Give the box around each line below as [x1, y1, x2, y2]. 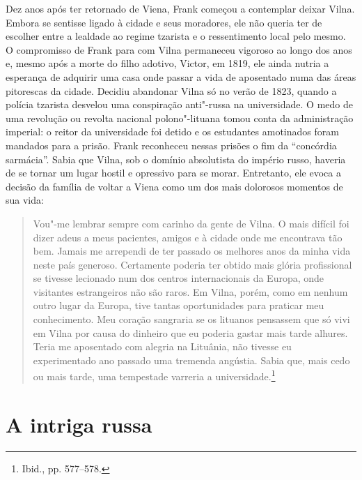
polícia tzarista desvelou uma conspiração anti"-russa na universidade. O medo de [6, 97, 353, 112]
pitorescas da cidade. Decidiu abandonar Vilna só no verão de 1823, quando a [6, 83, 337, 98]
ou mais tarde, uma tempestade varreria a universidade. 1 [33, 367, 276, 384]
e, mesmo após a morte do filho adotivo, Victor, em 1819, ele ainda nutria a [6, 56, 329, 70]
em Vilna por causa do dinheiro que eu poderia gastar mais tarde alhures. [33, 325, 348, 340]
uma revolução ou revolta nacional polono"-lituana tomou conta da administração [6, 110, 354, 125]
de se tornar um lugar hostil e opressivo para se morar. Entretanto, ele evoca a [6, 165, 341, 180]
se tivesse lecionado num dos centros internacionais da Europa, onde [33, 271, 324, 285]
